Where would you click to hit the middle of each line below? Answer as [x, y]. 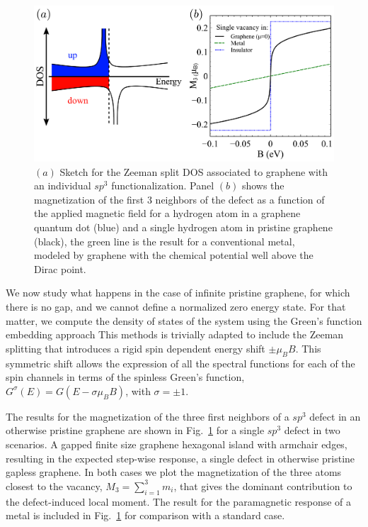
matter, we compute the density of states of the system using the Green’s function [184, 320]
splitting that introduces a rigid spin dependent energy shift [136, 348]
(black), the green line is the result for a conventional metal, [165, 241]
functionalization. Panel [163, 185]
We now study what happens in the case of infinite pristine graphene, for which [178, 293]
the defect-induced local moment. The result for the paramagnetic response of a [179, 501]
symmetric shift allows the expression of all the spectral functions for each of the [180, 363]
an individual [63, 185]
